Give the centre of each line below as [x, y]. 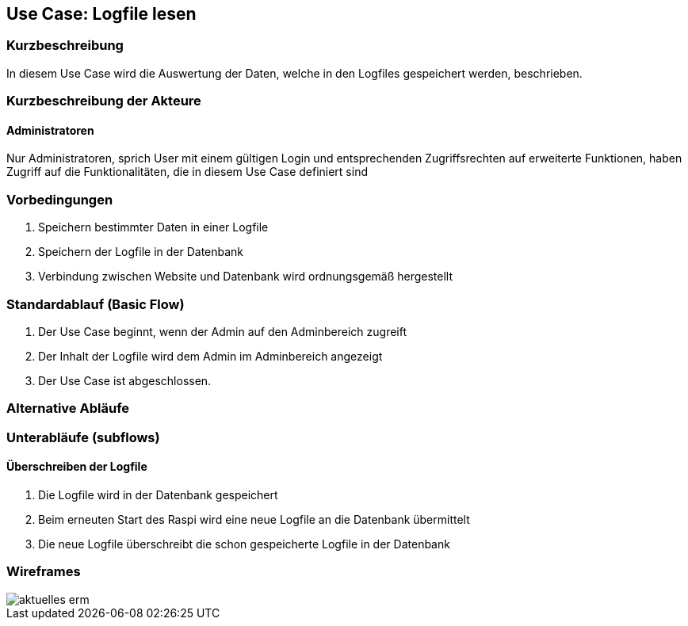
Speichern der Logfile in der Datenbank [141, 252]
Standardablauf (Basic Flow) [96, 304]
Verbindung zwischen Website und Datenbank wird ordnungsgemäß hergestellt [246, 277]
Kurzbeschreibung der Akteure [104, 101]
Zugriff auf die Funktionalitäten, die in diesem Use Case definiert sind [187, 172]
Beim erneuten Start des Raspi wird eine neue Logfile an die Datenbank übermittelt [254, 519]
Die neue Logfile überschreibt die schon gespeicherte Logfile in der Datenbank [244, 544]
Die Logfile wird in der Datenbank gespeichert [158, 494]
